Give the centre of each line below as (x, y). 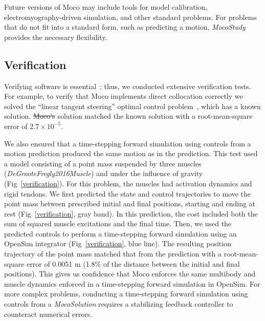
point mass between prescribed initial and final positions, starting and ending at (130, 204)
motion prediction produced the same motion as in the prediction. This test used (131, 153)
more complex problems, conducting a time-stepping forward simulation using (126, 294)
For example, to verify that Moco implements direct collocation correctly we (124, 96)
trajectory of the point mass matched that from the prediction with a (113, 254)
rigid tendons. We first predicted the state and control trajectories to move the (127, 193)
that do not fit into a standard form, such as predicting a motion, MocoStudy (125, 27)
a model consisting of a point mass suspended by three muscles (103, 163)
